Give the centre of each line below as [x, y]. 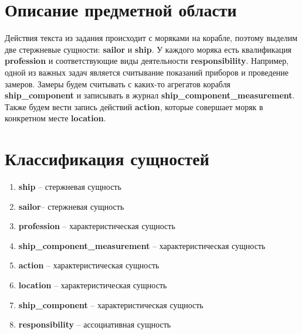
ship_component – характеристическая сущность [111, 304]
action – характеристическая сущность [89, 265]
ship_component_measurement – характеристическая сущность [142, 245]
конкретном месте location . [55, 118]
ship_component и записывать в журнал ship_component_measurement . [150, 95]
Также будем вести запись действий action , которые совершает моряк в [134, 106]
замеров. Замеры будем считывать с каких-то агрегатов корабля [118, 83]
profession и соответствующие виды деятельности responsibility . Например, [147, 61]
